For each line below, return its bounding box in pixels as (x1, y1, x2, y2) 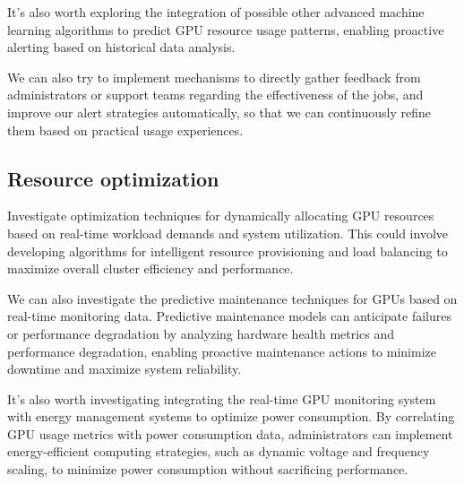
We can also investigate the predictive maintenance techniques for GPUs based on (7, 289, 458, 307)
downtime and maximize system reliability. (7, 359, 242, 378)
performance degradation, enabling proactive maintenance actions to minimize (7, 341, 436, 360)
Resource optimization (7, 164, 219, 192)
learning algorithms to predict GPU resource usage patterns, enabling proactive (7, 20, 444, 39)
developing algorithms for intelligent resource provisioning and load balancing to (7, 241, 448, 260)
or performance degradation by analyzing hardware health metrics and (7, 324, 395, 342)
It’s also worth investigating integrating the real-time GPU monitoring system (7, 389, 436, 408)
